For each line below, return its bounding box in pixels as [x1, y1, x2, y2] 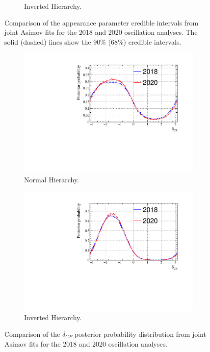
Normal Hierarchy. [24, 175, 79, 185]
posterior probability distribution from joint [74, 328, 206, 339]
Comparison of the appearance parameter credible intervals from [4, 17, 199, 27]
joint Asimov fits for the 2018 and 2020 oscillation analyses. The [4, 27, 198, 37]
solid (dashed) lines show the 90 [4, 36, 101, 47]
